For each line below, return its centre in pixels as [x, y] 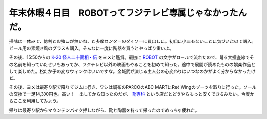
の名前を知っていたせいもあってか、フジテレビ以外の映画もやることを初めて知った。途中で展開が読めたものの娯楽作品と [132, 64]
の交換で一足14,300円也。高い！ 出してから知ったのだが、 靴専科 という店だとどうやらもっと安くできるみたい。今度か [132, 94]
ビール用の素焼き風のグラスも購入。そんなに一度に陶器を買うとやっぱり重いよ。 [91, 48]
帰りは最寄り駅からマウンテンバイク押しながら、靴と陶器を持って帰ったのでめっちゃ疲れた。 [104, 110]
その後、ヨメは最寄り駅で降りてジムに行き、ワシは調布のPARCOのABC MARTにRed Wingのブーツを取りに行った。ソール [133, 87]
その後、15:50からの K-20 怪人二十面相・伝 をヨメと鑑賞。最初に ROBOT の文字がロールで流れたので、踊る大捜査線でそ [132, 57]
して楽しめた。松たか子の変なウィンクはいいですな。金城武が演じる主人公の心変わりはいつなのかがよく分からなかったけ [132, 71]
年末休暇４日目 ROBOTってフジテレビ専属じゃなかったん [128, 13]
